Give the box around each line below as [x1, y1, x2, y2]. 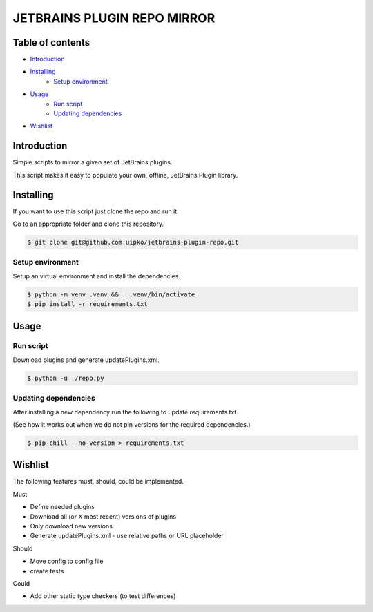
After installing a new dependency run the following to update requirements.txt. [12, 408, 238, 416]
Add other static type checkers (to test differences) [30, 592, 176, 600]
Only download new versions [30, 522, 113, 530]
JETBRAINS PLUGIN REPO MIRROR [12, 10, 216, 26]
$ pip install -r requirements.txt [27, 300, 148, 308]
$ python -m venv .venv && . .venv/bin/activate [27, 290, 195, 298]
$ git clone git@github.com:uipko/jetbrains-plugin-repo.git [27, 238, 239, 246]
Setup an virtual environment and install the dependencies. [12, 271, 181, 280]
